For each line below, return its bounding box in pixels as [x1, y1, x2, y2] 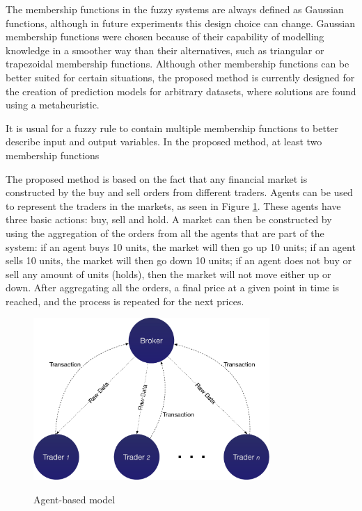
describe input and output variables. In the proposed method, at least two [6, 134, 322, 149]
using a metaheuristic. [6, 97, 100, 112]
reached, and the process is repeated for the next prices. [6, 293, 244, 308]
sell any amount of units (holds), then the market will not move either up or [6, 266, 331, 281]
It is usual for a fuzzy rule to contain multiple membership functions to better [6, 120, 339, 135]
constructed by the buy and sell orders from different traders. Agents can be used [6, 185, 353, 200]
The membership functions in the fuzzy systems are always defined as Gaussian [6, 2, 344, 16]
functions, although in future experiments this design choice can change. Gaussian [6, 15, 355, 30]
